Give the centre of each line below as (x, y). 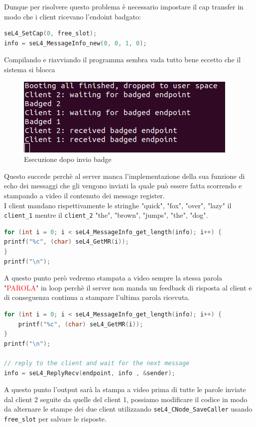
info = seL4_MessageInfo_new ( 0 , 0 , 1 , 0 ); (75, 43)
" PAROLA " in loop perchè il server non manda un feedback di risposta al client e (128, 287)
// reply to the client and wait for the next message (97, 363)
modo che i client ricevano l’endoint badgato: (72, 16)
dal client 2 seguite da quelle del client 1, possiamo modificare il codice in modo (126, 399)
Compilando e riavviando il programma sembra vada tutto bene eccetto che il (123, 60)
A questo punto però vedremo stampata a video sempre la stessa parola (113, 278)
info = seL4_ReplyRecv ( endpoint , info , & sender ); (90, 373)
